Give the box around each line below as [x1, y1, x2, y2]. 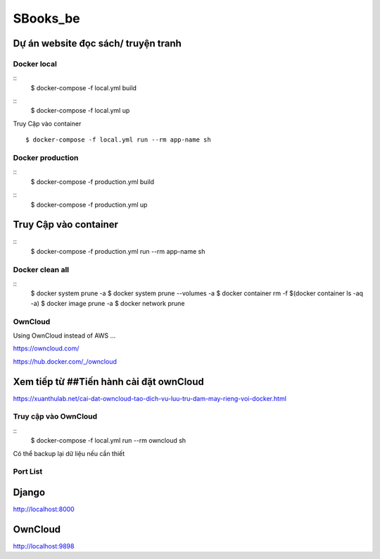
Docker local [13, 59, 58, 68]
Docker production [13, 153, 79, 163]
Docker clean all [13, 264, 70, 274]
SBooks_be [13, 11, 80, 26]
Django [13, 486, 46, 498]
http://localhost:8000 [13, 505, 75, 514]
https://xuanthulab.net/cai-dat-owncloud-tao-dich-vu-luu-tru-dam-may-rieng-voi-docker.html [13, 394, 286, 403]
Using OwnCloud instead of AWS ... [13, 331, 116, 340]
